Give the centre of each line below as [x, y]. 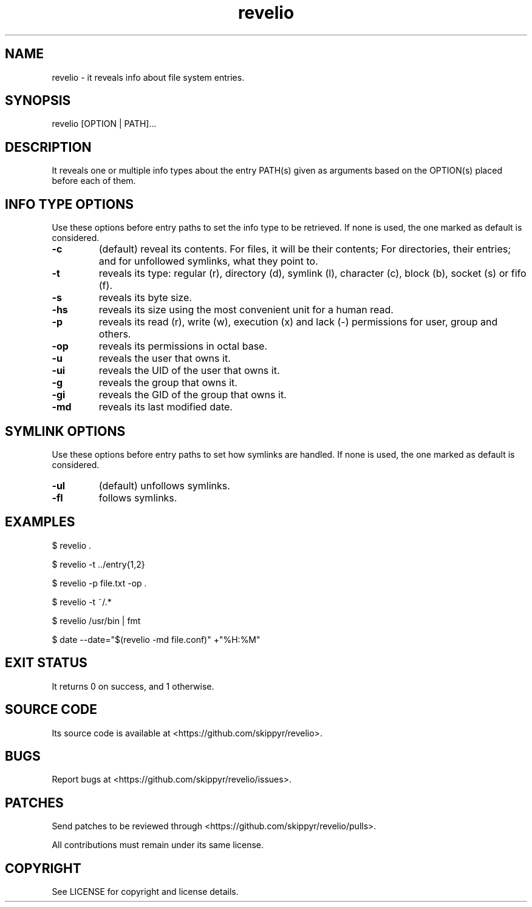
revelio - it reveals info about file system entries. [148, 77]
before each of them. [94, 181]
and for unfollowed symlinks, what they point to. [208, 261]
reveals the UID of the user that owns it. [189, 371]
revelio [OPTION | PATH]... [104, 124]
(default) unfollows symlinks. [164, 485]
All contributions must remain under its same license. [158, 845]
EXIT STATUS [46, 663]
